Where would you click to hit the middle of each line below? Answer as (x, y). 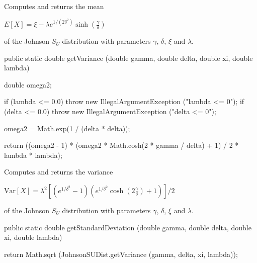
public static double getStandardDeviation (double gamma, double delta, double (128, 227)
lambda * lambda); (33, 155)
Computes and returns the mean (54, 6)
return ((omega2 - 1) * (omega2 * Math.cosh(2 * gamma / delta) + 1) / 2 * (121, 145)
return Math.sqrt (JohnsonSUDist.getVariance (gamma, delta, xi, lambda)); (121, 254)
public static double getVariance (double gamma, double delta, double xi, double (128, 58)
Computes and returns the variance (59, 172)
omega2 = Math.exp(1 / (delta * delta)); (67, 128)
